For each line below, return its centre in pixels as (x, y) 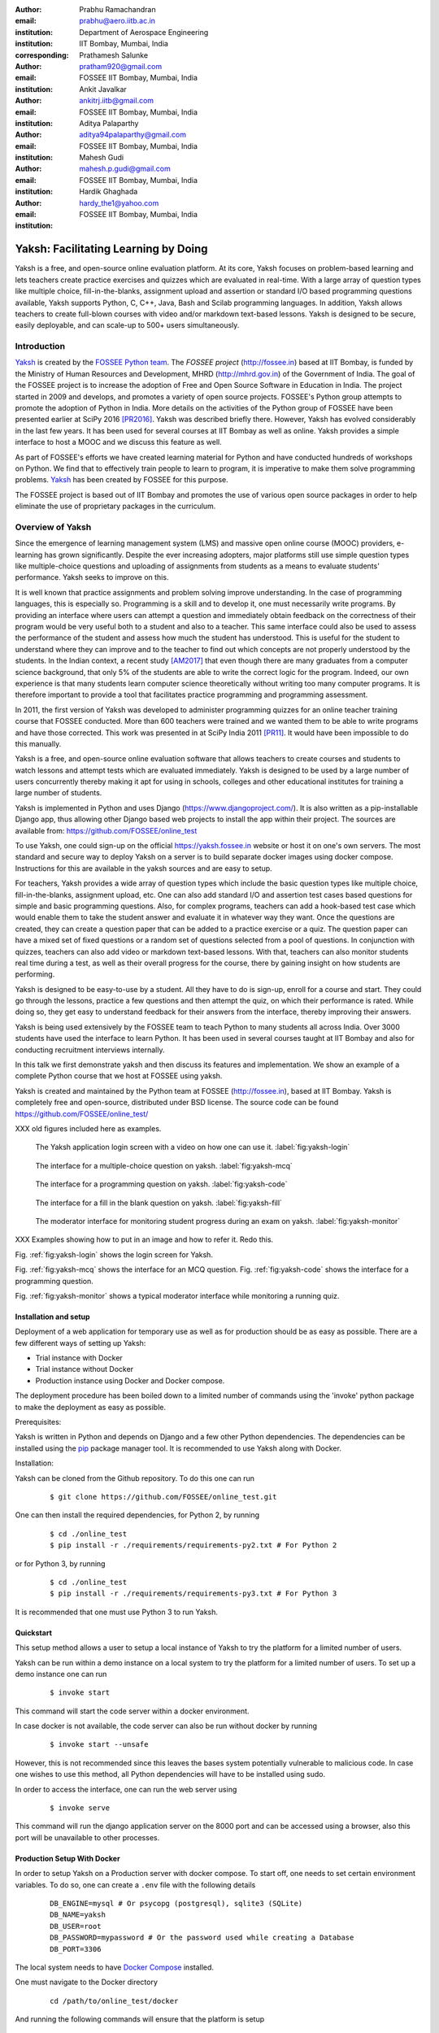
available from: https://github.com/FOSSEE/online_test (106, 830)
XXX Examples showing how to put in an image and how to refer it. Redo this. (144, 1239)
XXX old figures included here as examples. (88, 1129)
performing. (35, 974)
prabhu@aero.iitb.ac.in (117, 21)
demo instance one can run (61, 1674)
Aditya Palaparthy (109, 123)
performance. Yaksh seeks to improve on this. (92, 577)
